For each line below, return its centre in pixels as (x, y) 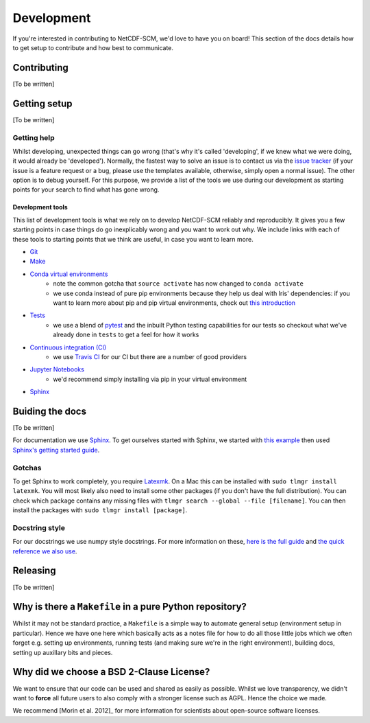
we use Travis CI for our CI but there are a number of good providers (150, 356)
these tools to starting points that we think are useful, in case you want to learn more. (133, 239)
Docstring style (39, 527)
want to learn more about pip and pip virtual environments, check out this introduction (174, 303)
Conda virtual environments (69, 274)
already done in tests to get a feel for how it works (126, 335)
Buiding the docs (50, 411)
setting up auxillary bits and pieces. (63, 652)
